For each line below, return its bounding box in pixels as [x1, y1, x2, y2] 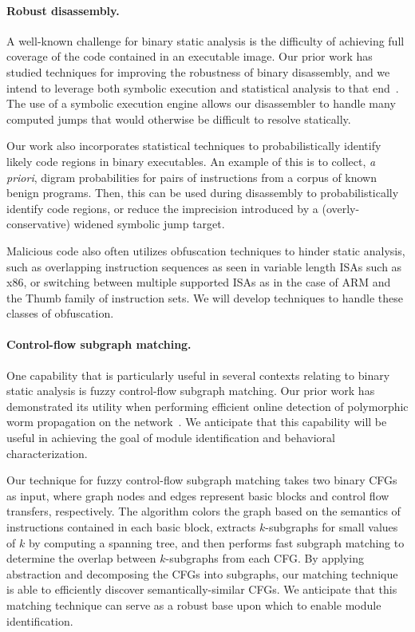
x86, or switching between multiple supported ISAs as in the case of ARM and [6, 274, 391, 290]
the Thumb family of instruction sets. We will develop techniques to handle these [6, 289, 404, 306]
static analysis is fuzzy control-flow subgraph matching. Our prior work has [6, 382, 375, 399]
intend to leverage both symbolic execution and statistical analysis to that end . [6, 79, 399, 96]
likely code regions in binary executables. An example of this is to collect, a [6, 152, 376, 169]
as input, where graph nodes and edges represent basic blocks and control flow [6, 487, 389, 504]
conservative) [6, 215, 70, 232]
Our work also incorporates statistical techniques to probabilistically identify [6, 137, 381, 154]
